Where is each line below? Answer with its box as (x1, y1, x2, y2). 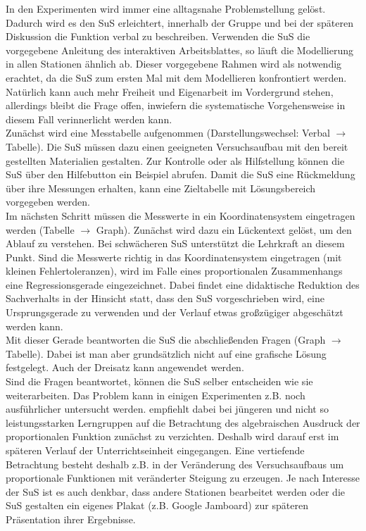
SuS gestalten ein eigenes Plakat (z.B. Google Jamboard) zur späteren (6, 498, 308, 513)
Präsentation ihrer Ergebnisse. (6, 511, 136, 526)
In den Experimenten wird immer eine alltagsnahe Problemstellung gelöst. (6, 1, 326, 15)
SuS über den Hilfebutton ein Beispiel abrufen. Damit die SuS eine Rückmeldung (6, 167, 355, 182)
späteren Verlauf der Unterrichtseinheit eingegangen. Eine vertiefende (6, 443, 305, 457)
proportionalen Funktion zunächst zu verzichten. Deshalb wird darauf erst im (6, 429, 339, 444)
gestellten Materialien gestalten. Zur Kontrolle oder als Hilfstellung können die (6, 153, 345, 168)
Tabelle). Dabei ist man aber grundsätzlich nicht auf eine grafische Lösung (6, 346, 327, 361)
